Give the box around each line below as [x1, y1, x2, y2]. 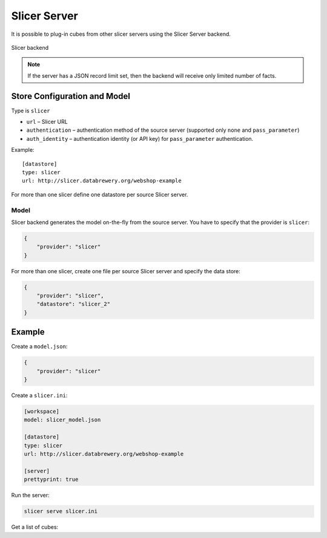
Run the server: [11, 492, 50, 499]
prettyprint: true [24, 476, 79, 483]
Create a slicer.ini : [11, 392, 68, 399]
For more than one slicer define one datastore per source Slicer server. [11, 191, 188, 198]
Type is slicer [11, 107, 50, 114]
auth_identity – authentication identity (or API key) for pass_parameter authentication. [26, 135, 254, 142]
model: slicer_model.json [24, 417, 101, 423]
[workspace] [24, 408, 60, 415]
